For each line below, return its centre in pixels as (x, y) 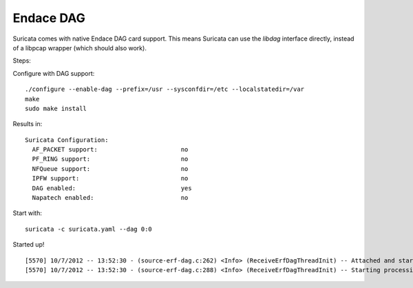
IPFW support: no (110, 178)
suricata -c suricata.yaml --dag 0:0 (89, 229)
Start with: (28, 213)
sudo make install (56, 108)
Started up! (29, 245)
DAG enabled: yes (112, 188)
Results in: (28, 124)
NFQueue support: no (110, 168)
